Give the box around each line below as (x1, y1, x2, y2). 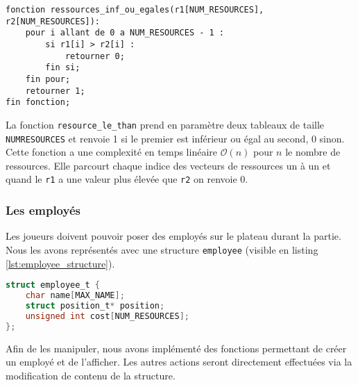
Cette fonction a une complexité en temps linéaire (6, 145, 217, 159)
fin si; (45, 63, 80, 73)
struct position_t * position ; (25, 300, 165, 311)
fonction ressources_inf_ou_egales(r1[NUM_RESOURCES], (6, 5, 264, 15)
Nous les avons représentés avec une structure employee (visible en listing (6, 242, 318, 256)
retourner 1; (25, 85, 85, 96)
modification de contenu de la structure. (6, 368, 176, 382)
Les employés (6, 201, 80, 218)
